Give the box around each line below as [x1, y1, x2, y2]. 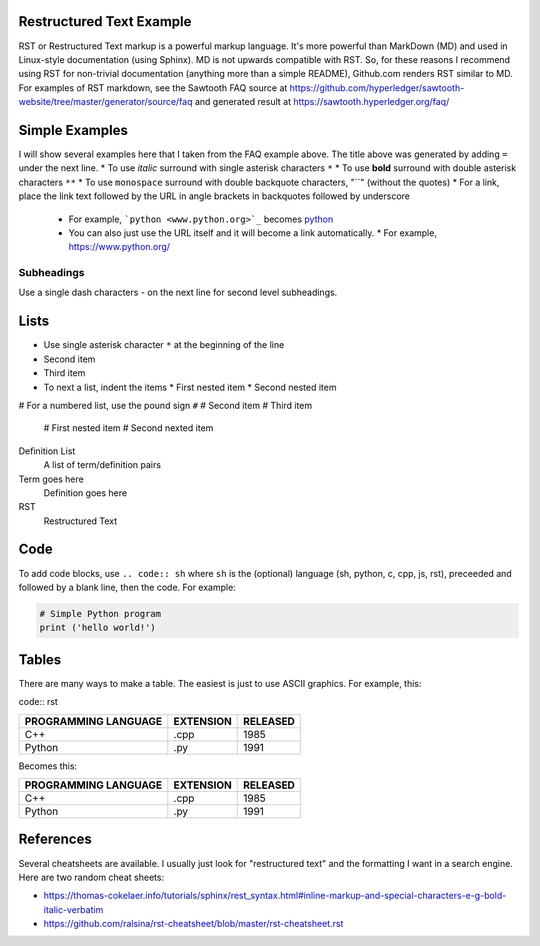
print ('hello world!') [39, 622, 157, 634]
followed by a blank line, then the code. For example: [18, 581, 237, 593]
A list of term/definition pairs [43, 459, 162, 471]
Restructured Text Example [18, 13, 192, 30]
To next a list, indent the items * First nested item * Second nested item [43, 381, 337, 393]
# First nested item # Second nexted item [43, 422, 214, 434]
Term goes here [18, 473, 84, 485]
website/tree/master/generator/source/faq [18, 96, 194, 108]
